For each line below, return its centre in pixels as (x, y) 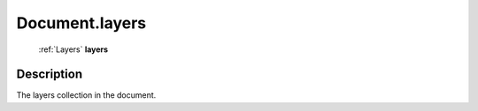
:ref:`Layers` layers (73, 49)
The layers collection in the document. (86, 95)
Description (50, 74)
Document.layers (81, 23)
